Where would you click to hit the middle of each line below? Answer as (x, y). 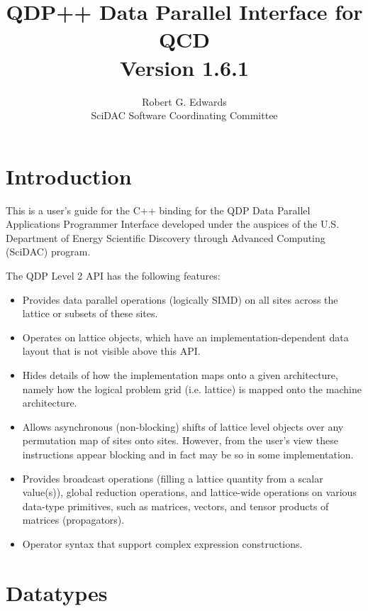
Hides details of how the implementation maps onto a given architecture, (180, 374)
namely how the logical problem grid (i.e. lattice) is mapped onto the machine (192, 389)
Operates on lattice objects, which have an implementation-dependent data (185, 337)
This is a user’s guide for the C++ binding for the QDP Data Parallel (158, 210)
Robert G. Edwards (184, 101)
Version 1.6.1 (184, 67)
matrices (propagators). (73, 520)
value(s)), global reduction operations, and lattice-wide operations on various (189, 492)
